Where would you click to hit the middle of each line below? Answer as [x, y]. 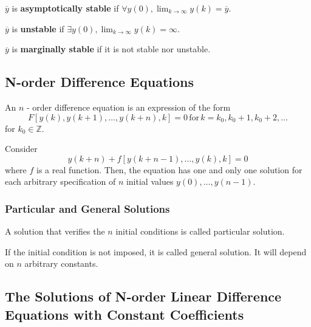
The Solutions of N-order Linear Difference [143, 296]
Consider [21, 149]
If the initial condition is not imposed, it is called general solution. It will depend [156, 251]
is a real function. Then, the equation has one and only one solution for [169, 169]
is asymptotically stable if [65, 8]
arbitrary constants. [61, 263]
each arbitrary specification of [60, 181]
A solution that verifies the [55, 231]
